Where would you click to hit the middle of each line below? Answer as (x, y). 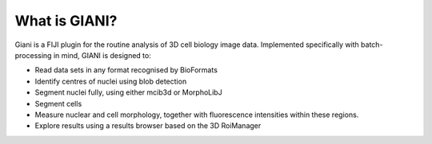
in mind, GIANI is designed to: (102, 55)
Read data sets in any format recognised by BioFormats (126, 70)
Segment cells (58, 103)
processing (33, 55)
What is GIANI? (66, 21)
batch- (372, 45)
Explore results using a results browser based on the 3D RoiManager (148, 126)
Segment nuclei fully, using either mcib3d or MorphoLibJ (129, 92)
